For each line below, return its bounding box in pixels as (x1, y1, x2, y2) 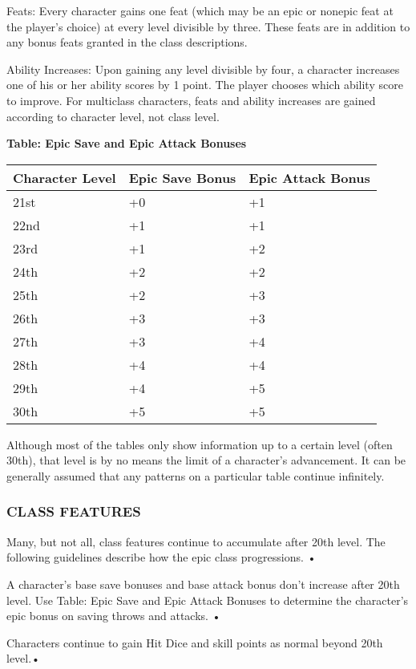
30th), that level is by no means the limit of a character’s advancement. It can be (6, 452, 406, 468)
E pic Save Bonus (128, 168, 236, 187)
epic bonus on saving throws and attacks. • (6, 607, 221, 624)
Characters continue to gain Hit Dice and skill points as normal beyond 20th (6, 634, 383, 651)
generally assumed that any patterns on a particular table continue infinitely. (6, 467, 385, 484)
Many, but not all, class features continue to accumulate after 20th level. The (6, 533, 386, 549)
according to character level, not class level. (6, 107, 220, 124)
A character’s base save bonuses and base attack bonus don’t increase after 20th (6, 575, 400, 592)
